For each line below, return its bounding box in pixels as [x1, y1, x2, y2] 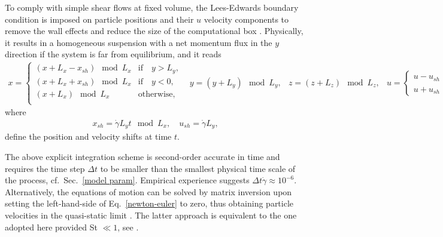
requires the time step [5, 162, 85, 174]
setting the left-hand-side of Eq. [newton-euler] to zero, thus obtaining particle [5, 197, 294, 210]
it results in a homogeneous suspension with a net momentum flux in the [5, 36, 272, 48]
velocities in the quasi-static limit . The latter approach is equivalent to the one [5, 208, 297, 221]
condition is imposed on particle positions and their [5, 13, 194, 25]
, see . [117, 220, 139, 233]
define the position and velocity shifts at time [5, 130, 172, 143]
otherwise [138, 90, 173, 99]
